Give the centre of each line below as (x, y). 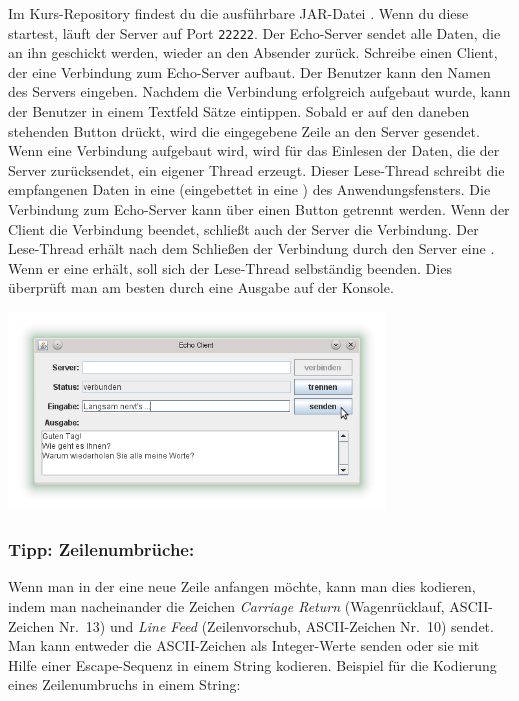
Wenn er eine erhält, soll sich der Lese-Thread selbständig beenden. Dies (230, 267)
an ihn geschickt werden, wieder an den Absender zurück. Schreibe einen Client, (253, 52)
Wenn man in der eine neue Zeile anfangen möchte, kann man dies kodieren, (242, 586)
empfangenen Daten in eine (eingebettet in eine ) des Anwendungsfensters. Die (249, 189)
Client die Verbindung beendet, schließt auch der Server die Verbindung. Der (243, 228)
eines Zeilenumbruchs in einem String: (124, 684)
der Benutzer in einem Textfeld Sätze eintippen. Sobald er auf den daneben (239, 111)
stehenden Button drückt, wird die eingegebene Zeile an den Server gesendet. (244, 130)
